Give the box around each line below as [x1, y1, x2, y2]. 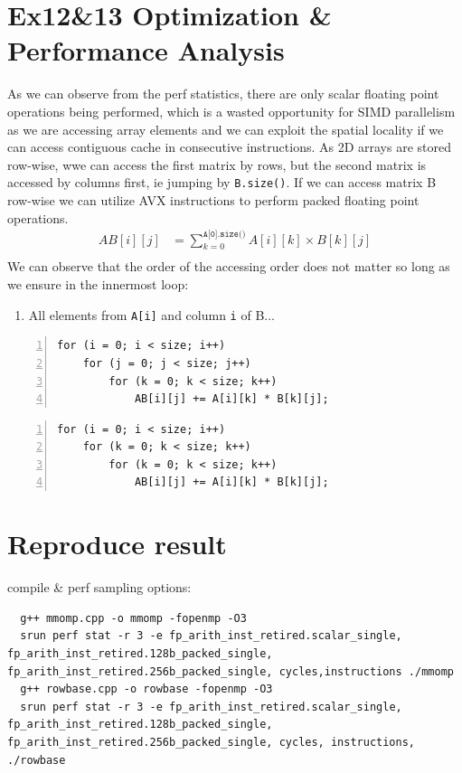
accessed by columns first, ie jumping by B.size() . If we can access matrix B [7, 173, 437, 192]
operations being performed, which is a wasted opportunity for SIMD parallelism [7, 101, 456, 120]
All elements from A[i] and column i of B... [28, 305, 275, 324]
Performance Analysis [7, 32, 285, 69]
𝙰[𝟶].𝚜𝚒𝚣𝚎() [203, 230, 246, 240]
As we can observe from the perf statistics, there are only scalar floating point [7, 84, 439, 103]
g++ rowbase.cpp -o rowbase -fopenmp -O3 [20, 683, 273, 696]
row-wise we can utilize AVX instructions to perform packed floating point [7, 190, 420, 209]
